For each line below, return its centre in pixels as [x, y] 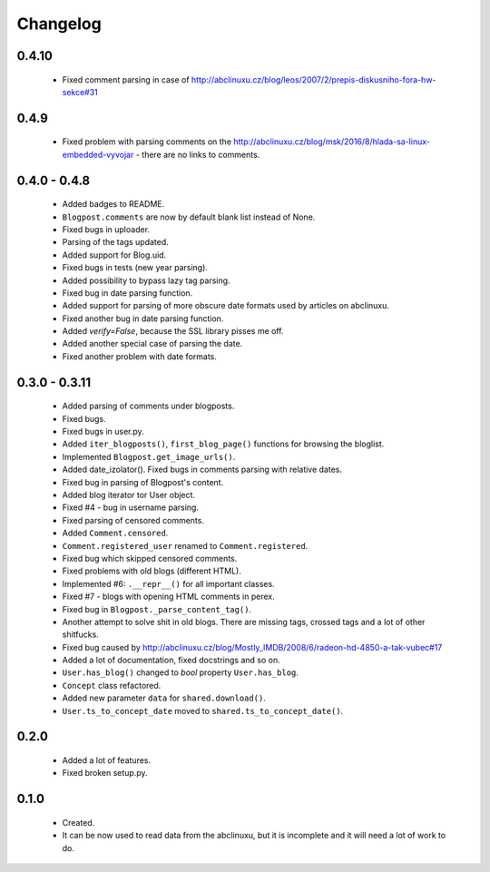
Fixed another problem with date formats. [140, 356]
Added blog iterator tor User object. [128, 495]
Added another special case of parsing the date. [152, 344]
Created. [78, 822]
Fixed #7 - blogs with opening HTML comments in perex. [169, 597]
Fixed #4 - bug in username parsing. [131, 507]
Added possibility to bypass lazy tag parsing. [146, 280]
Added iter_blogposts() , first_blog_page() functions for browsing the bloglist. [223, 444]
